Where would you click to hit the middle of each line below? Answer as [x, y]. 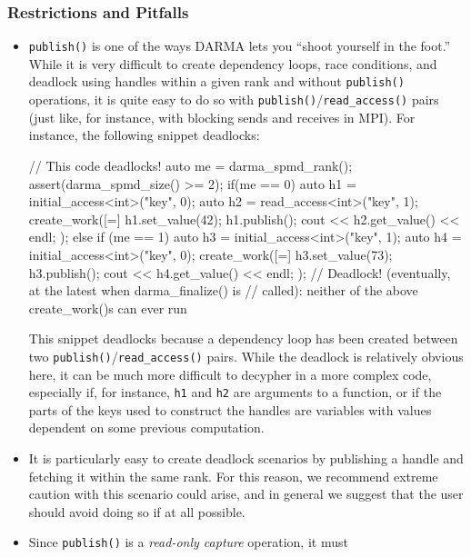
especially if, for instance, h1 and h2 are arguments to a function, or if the [235, 392]
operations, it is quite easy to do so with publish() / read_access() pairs [234, 99]
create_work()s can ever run [108, 308]
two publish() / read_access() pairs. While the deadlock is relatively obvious [246, 356]
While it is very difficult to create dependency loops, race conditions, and [233, 63]
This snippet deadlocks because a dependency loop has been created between [243, 338]
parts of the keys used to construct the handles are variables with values [230, 409]
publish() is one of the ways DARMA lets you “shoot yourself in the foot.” [240, 46]
